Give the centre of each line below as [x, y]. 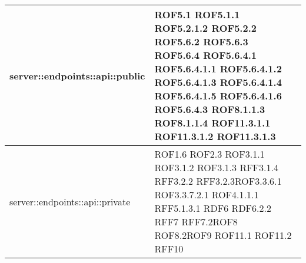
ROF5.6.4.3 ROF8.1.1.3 [210, 109]
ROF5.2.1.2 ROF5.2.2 [205, 28]
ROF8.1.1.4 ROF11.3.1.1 [212, 123]
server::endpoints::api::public [77, 75]
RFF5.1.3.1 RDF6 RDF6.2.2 [213, 208]
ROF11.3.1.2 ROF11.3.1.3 [215, 136]
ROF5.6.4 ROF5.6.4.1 [205, 55]
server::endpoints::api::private [70, 201]
